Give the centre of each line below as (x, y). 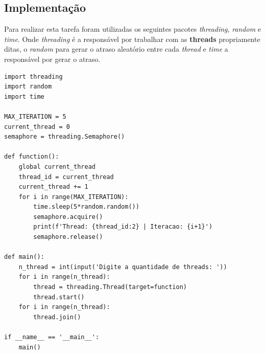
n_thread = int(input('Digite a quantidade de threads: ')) (123, 267)
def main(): (24, 257)
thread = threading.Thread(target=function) (110, 287)
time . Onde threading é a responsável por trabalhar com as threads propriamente (132, 39)
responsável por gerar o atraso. (52, 59)
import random (28, 87)
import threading (33, 76)
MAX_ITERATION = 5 (35, 116)
